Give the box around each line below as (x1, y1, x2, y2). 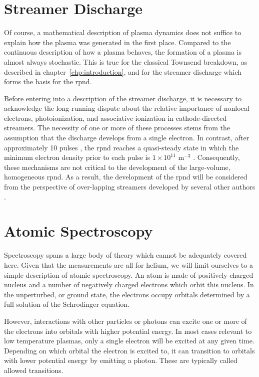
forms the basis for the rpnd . (4, 76, 92, 87)
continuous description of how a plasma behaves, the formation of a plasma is (4, 47, 241, 57)
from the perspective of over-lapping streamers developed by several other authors (4, 181, 255, 192)
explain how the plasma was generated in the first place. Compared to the (4, 37, 231, 47)
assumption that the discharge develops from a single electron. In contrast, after (4, 132, 249, 143)
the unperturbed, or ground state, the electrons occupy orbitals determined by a (4, 289, 250, 299)
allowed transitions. (4, 364, 63, 375)
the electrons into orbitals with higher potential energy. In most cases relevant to (4, 325, 252, 336)
